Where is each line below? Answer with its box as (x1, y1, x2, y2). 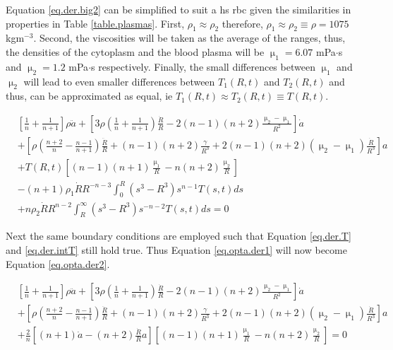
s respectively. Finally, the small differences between (91, 59, 315, 74)
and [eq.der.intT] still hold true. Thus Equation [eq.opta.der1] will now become (6, 243, 347, 257)
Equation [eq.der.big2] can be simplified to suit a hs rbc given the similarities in (6, 2, 351, 16)
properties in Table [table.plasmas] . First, (6, 16, 185, 30)
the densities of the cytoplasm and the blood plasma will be (6, 44, 265, 59)
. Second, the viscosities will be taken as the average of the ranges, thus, (33, 30, 346, 45)
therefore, (222, 16, 263, 30)
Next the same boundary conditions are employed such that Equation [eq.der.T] (6, 228, 351, 243)
